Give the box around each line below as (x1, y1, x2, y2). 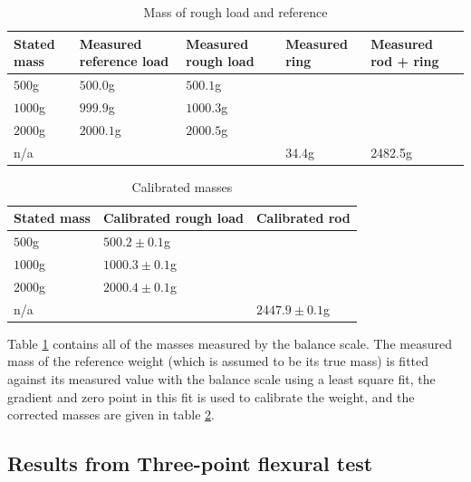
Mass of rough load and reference (143, 3, 328, 21)
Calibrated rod (255, 208, 351, 227)
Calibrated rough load (102, 208, 244, 227)
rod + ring (370, 52, 439, 71)
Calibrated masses (131, 177, 233, 196)
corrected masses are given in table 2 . (7, 405, 215, 424)
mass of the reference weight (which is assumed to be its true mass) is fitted (7, 352, 429, 371)
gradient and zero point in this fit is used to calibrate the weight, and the (7, 387, 415, 406)
